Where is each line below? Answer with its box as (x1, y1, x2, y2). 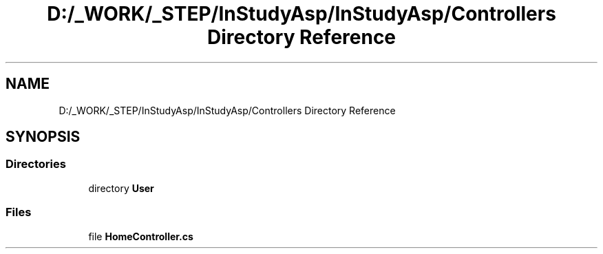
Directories (6, 157, 66, 171)
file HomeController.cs (88, 230, 193, 242)
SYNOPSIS (6, 128, 81, 146)
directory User (88, 182, 154, 194)
